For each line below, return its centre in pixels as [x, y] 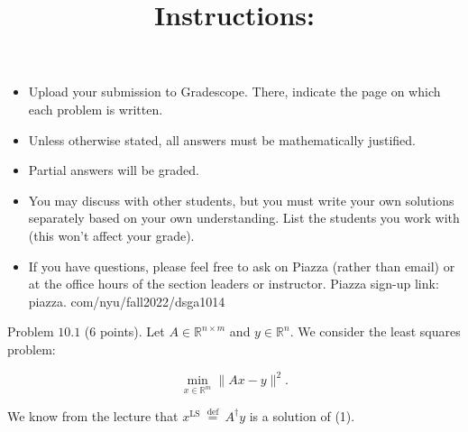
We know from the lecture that [93, 415]
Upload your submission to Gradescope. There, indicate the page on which [234, 92]
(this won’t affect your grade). [111, 235]
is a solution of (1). [302, 415]
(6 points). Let [124, 331]
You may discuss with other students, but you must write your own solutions [241, 200]
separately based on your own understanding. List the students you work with [244, 218]
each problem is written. [96, 109]
